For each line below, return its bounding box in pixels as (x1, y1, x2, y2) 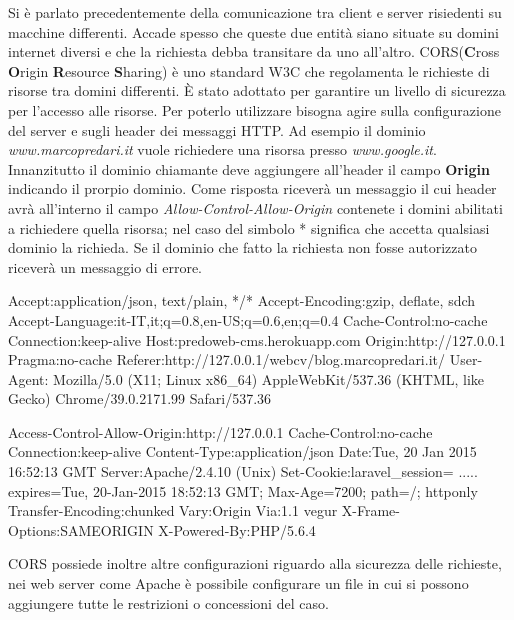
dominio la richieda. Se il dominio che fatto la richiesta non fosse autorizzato (8, 237, 477, 258)
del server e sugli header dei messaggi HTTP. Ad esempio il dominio (8, 119, 426, 140)
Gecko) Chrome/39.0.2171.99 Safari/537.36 (8, 388, 272, 409)
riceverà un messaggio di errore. (8, 256, 202, 277)
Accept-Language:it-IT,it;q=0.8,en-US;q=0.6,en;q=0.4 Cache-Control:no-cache (8, 309, 488, 330)
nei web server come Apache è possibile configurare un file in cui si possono (8, 573, 469, 594)
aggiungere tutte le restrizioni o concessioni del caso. (8, 592, 329, 613)
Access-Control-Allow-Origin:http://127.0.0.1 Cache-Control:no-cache (8, 421, 433, 442)
